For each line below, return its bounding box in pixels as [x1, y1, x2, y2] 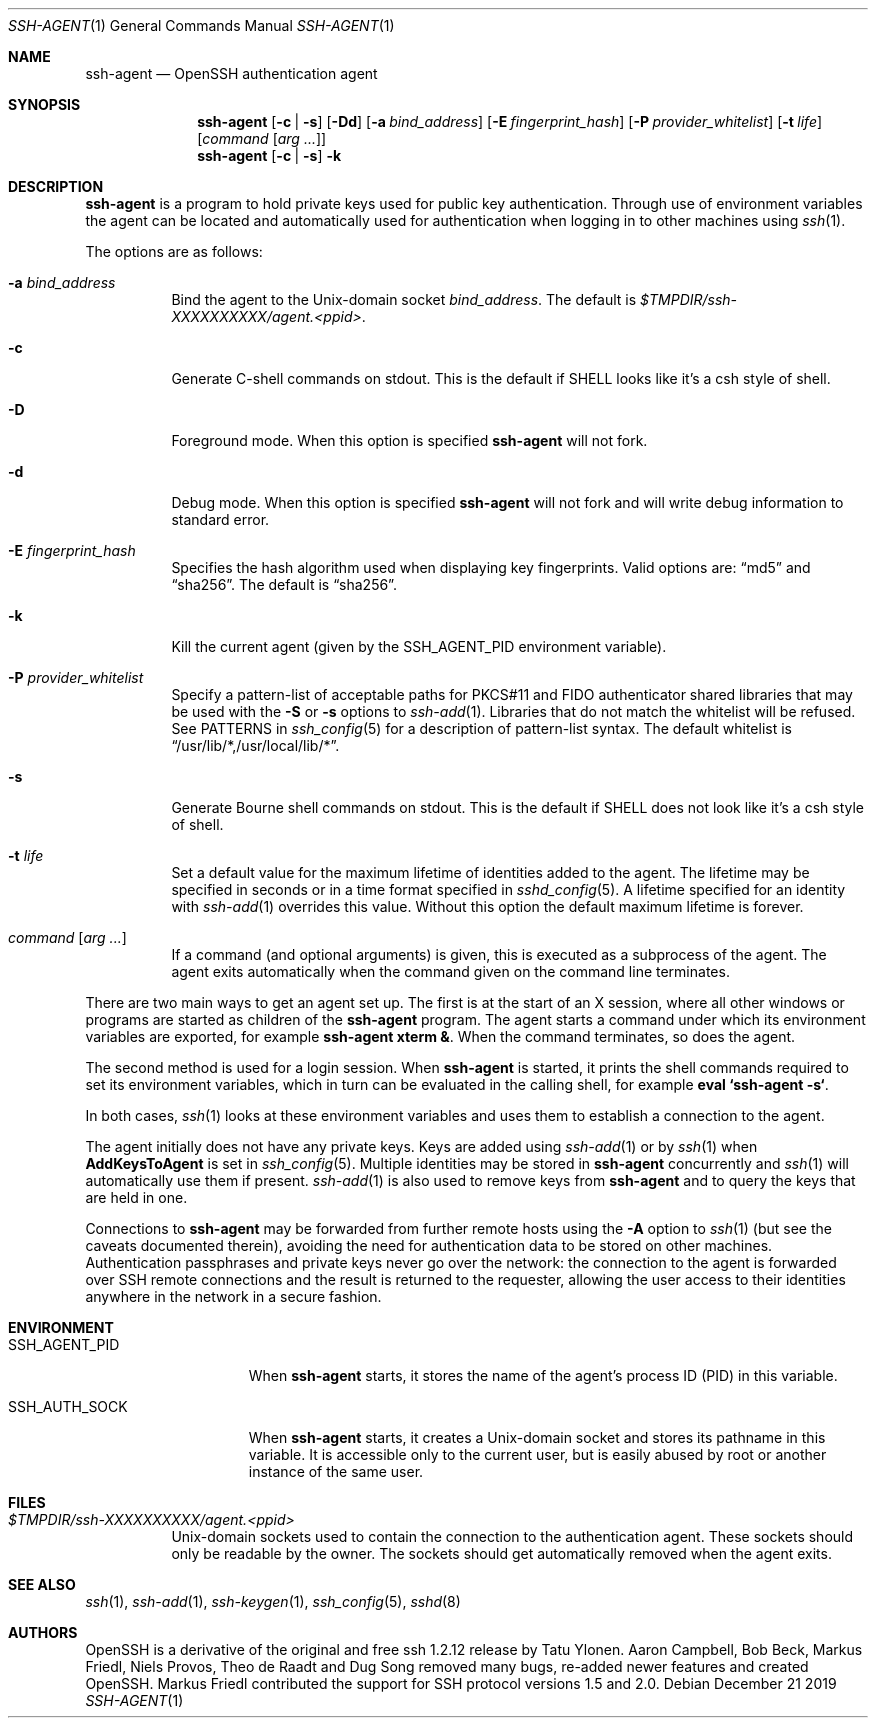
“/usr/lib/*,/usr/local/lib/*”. [171, 737, 340, 754]
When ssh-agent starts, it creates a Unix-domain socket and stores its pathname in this [248, 1429, 826, 1446]
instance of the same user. [248, 1463, 424, 1480]
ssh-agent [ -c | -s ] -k [197, 147, 342, 164]
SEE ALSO [8, 1576, 76, 1593]
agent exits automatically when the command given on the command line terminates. [171, 963, 730, 980]
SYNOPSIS [8, 96, 81, 113]
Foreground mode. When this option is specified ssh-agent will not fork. [171, 432, 648, 449]
